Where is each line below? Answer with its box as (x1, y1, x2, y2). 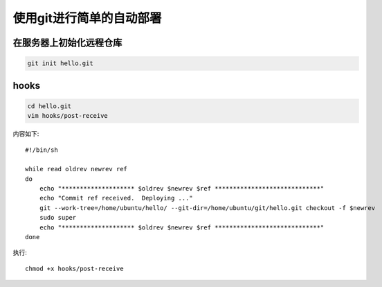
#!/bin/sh (25, 146, 58, 154)
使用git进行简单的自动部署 (12, 10, 162, 26)
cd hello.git (27, 102, 72, 110)
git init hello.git (27, 60, 93, 67)
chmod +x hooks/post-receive (25, 264, 124, 272)
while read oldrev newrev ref (25, 165, 128, 173)
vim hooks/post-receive (27, 112, 109, 120)
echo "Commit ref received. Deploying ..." (39, 194, 193, 202)
